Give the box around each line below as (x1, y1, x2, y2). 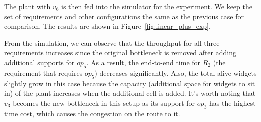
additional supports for (4, 57, 75, 67)
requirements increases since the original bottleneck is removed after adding (4, 47, 236, 58)
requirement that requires (4, 67, 83, 78)
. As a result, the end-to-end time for (86, 57, 201, 67)
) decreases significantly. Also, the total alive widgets (94, 67, 257, 78)
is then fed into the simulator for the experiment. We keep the (61, 1, 252, 11)
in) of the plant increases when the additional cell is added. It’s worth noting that (4, 88, 256, 98)
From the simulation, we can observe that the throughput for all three (4, 37, 220, 48)
